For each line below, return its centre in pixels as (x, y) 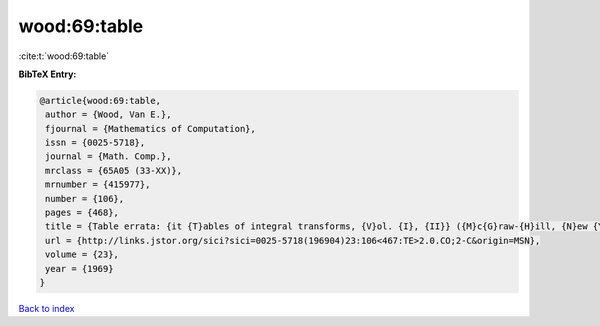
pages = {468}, (82, 213)
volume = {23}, (82, 254)
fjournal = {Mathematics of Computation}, (151, 128)
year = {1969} (79, 268)
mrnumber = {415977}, (98, 184)
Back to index (46, 308)
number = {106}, (85, 198)
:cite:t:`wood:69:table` (64, 56)
